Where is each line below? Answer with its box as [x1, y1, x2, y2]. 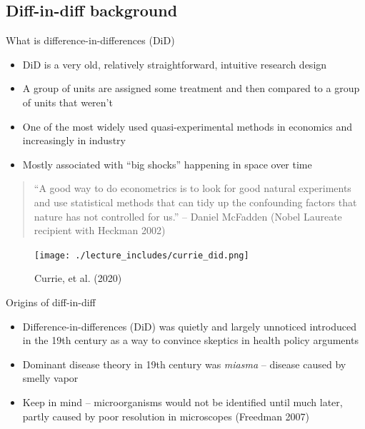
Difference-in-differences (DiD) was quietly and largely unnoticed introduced [22, 318, 356, 333]
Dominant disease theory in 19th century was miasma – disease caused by [22, 356, 346, 371]
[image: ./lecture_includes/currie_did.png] [34, 250, 249, 261]
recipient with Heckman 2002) [34, 223, 166, 238]
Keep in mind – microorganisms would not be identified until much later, [22, 394, 343, 409]
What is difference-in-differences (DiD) [6, 33, 175, 48]
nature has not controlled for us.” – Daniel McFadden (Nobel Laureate [34, 208, 342, 223]
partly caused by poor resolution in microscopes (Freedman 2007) [22, 408, 310, 423]
